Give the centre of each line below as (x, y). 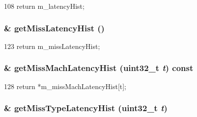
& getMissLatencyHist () (54, 28)
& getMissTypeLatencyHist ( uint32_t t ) (86, 108)
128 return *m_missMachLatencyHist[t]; (65, 86)
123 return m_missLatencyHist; (52, 46)
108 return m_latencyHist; (44, 6)
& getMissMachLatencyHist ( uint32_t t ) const (99, 68)
